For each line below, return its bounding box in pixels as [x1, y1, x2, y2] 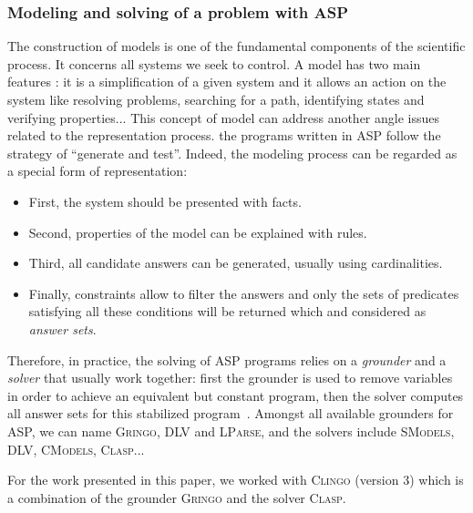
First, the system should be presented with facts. [28, 191, 302, 210]
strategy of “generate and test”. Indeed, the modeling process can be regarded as [7, 143, 458, 162]
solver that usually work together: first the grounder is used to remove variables [7, 368, 453, 387]
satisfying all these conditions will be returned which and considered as [28, 302, 427, 321]
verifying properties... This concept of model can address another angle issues [7, 108, 440, 127]
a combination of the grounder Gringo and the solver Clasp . [7, 487, 346, 507]
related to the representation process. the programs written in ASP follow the [7, 126, 441, 145]
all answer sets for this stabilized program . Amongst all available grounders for [7, 404, 454, 423]
